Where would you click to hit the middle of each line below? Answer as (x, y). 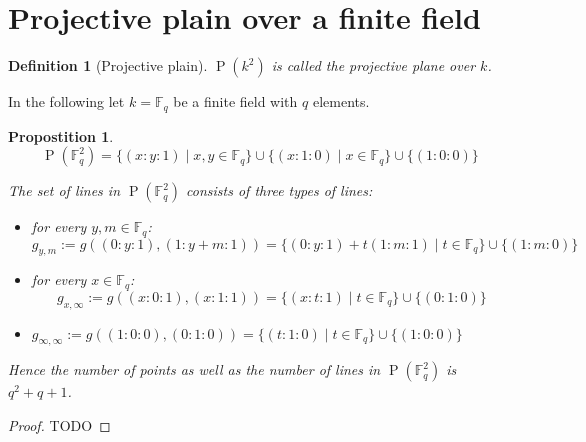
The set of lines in (64, 190)
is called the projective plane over (373, 65)
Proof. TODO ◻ (59, 425)
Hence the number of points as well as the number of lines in (194, 369)
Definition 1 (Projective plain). (108, 65)
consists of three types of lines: (279, 190)
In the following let (66, 101)
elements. (341, 101)
